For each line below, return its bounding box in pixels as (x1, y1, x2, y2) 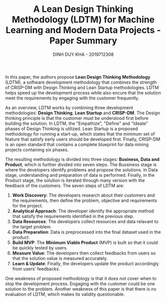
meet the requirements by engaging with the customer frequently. (5, 95, 140, 101)
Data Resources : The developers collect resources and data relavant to (12, 218, 159, 224)
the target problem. (12, 224, 52, 230)
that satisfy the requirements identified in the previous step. (12, 213, 135, 219)
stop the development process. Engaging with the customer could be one (5, 281, 155, 287)
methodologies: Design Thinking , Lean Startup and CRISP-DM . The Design (5, 110, 160, 116)
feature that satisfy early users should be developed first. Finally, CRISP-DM (5, 136, 161, 142)
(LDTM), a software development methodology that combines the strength (5, 79, 157, 85)
